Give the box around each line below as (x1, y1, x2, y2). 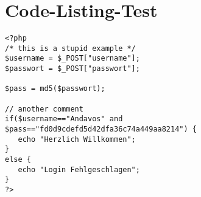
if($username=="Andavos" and (5, 115, 123, 124)
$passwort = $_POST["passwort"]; (5, 64, 140, 73)
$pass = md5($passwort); (5, 84, 105, 93)
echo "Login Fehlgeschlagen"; (18, 165, 140, 174)
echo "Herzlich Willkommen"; (18, 135, 136, 144)
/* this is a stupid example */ (5, 44, 136, 53)
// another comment (5, 104, 83, 113)
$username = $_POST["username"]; (5, 54, 140, 63)
